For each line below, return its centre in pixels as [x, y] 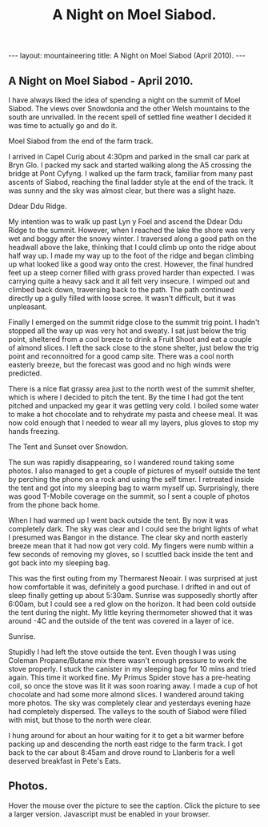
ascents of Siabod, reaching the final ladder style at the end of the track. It [131, 182]
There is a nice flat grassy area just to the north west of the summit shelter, [132, 389]
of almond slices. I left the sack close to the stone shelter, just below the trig [134, 347]
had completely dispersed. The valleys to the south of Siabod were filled [128, 711]
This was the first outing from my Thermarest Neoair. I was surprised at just [133, 578]
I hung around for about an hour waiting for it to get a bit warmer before [126, 735]
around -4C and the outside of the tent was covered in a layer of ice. [121, 621]
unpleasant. [28, 307]
